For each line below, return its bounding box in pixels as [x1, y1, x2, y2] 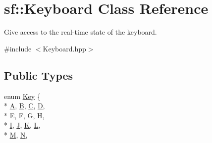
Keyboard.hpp [43, 43, 86, 53]
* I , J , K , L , [4, 120, 41, 130]
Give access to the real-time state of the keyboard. [4, 27, 157, 37]
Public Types [4, 67, 73, 83]
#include [4, 43, 32, 53]
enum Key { [4, 91, 41, 101]
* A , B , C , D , [4, 100, 45, 111]
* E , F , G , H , [4, 110, 45, 120]
